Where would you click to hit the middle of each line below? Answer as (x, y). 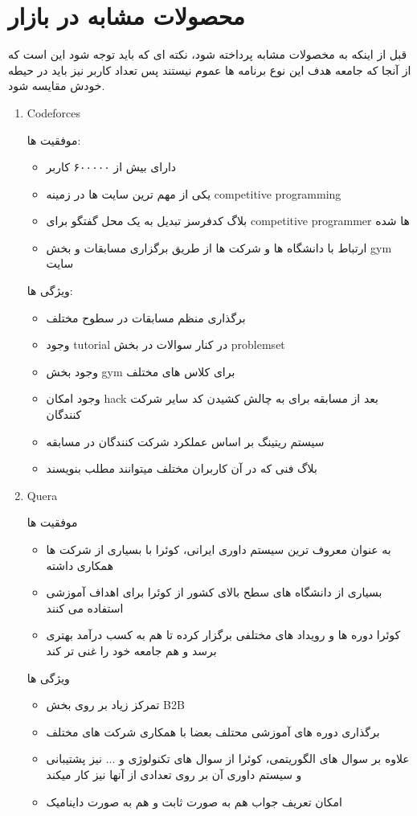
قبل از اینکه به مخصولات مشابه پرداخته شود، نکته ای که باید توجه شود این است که (208, 54)
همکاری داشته (80, 565)
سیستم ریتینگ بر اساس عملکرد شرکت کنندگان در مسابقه (185, 441)
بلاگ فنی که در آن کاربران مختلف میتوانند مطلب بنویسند (182, 468)
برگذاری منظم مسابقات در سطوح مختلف (146, 317)
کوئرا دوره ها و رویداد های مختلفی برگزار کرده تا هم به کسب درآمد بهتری (223, 635)
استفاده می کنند (85, 607)
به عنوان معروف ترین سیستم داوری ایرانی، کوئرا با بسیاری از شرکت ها (219, 549)
